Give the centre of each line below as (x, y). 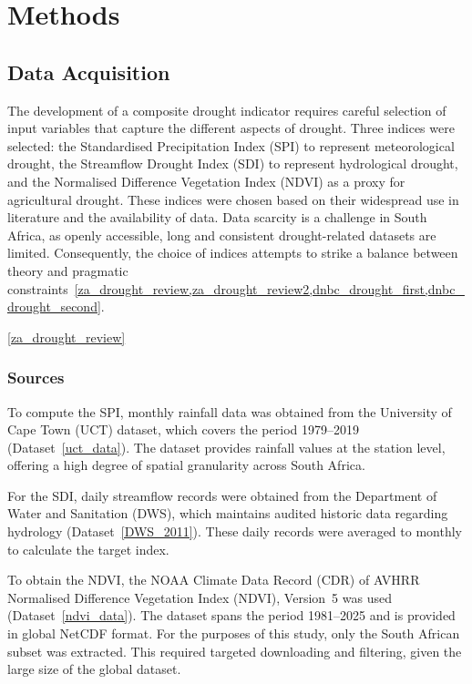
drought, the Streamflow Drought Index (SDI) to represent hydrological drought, (233, 163)
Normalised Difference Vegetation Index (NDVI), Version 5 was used (200, 597)
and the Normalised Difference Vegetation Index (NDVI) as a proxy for (206, 181)
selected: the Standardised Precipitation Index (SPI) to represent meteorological (231, 145)
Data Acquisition (89, 71)
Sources (36, 378)
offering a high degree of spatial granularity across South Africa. (186, 465)
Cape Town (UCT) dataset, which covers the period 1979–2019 (183, 429)
